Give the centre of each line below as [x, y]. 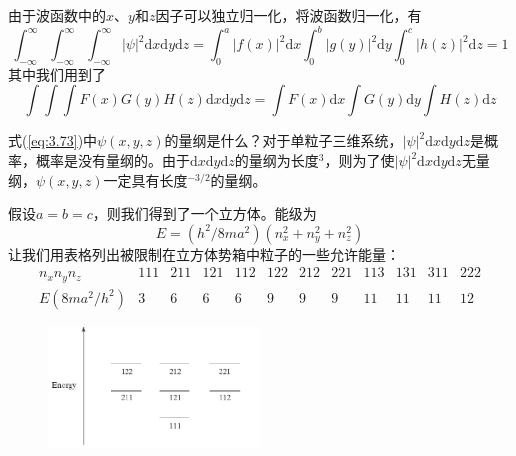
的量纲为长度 [276, 160]
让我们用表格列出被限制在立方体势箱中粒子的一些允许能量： [204, 253]
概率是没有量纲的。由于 [112, 160]
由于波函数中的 [57, 15]
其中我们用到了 [57, 73]
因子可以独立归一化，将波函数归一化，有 [288, 15]
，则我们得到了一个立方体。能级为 [204, 213]
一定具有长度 [145, 179]
